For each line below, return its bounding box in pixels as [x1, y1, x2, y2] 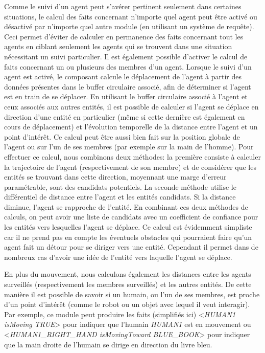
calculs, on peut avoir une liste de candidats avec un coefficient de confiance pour [4, 211, 258, 222]
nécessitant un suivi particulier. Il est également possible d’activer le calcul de [4, 51, 248, 61]
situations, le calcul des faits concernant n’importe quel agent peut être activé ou [4, 11, 257, 21]
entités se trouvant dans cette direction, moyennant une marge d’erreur [4, 171, 227, 182]
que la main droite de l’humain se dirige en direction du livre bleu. [4, 339, 212, 349]
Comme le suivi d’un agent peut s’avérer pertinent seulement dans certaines [4, 1, 242, 11]
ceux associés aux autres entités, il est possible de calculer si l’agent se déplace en [4, 101, 259, 112]
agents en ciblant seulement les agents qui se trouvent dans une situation [4, 41, 232, 52]
